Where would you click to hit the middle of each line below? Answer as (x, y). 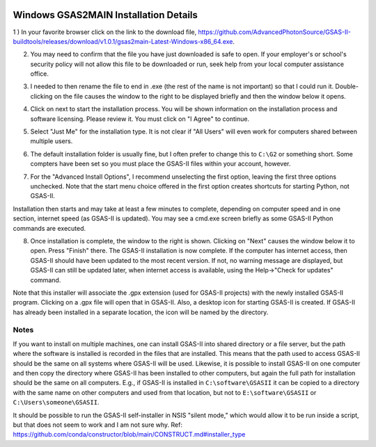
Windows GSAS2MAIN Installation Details (105, 15)
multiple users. (52, 141)
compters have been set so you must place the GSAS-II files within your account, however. (160, 164)
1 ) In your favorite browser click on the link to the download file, (105, 32)
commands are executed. (49, 228)
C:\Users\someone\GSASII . (56, 403)
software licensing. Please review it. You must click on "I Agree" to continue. (140, 119)
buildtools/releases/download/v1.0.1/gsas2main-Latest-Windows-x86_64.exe (123, 41)
